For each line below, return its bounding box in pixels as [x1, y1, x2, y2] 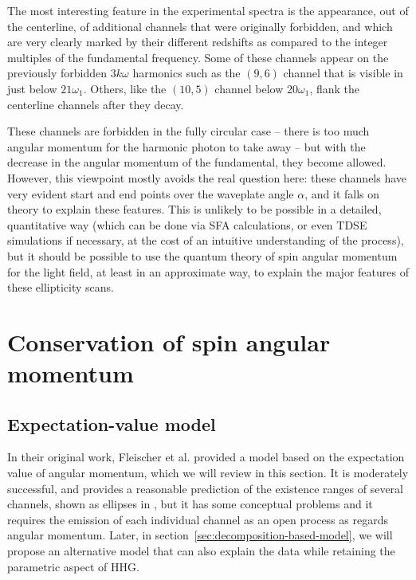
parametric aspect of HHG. [7, 558, 139, 574]
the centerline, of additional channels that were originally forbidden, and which [7, 18, 393, 34]
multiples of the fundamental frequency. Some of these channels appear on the [7, 49, 389, 65]
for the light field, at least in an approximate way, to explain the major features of [7, 263, 409, 280]
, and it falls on [304, 185, 380, 202]
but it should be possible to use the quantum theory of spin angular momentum [7, 247, 398, 264]
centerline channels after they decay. [7, 96, 184, 112]
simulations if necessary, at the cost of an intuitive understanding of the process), [7, 232, 404, 249]
